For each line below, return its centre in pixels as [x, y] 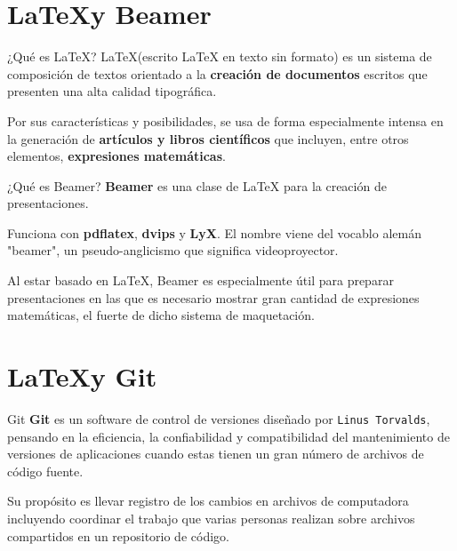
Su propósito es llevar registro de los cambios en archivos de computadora [208, 501]
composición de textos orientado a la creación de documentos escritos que [217, 73]
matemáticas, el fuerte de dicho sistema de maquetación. [161, 315]
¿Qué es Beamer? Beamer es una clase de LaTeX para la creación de [197, 185]
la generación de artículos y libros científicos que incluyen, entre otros [208, 138]
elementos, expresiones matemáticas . [116, 156]
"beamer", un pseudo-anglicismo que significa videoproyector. [173, 250]
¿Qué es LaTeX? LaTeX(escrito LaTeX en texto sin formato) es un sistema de [220, 56]
